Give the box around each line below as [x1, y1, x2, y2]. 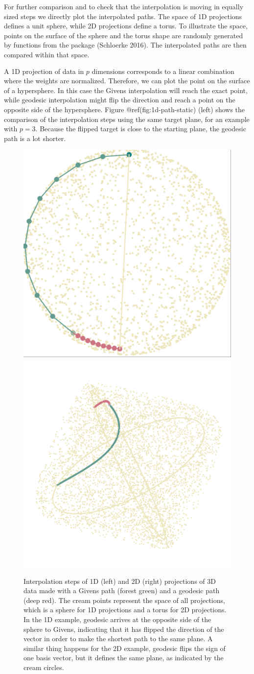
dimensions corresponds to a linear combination [92, 66, 234, 76]
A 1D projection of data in [4, 66, 84, 76]
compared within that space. [4, 49, 90, 59]
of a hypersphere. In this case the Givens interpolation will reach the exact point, [4, 85, 248, 95]
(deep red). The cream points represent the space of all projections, [23, 595, 225, 605]
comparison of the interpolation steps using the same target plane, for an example [4, 114, 250, 124]
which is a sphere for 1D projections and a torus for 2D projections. [23, 604, 227, 615]
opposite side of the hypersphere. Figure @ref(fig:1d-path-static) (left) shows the [4, 104, 245, 114]
